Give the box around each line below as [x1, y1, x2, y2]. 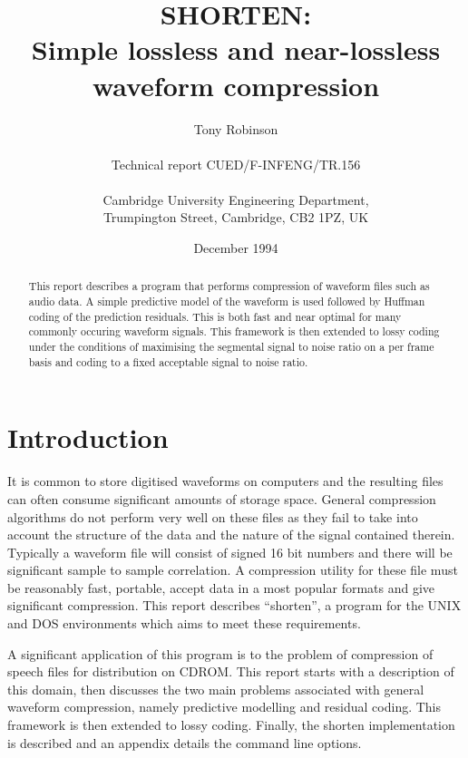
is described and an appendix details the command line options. [7, 733, 362, 752]
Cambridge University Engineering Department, [102, 189, 369, 209]
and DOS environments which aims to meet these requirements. [7, 614, 361, 633]
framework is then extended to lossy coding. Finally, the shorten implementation [7, 715, 455, 734]
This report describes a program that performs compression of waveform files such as [28, 278, 430, 294]
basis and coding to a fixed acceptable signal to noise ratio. [28, 354, 308, 369]
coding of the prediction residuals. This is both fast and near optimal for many [28, 308, 402, 324]
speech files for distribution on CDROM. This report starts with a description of [7, 662, 454, 681]
